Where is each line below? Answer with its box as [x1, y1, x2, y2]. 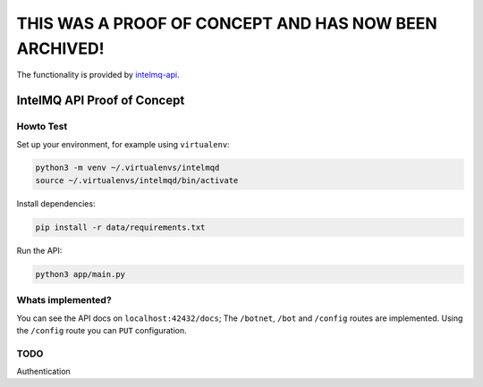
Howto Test [16, 121, 68, 133]
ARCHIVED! [16, 38, 105, 58]
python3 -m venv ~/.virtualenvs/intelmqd [35, 163, 220, 173]
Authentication [16, 366, 71, 377]
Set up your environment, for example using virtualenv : [16, 139, 230, 149]
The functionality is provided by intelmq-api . [16, 70, 180, 80]
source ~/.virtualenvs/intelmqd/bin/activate [35, 175, 239, 185]
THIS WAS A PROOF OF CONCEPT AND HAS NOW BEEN [16, 13, 437, 33]
